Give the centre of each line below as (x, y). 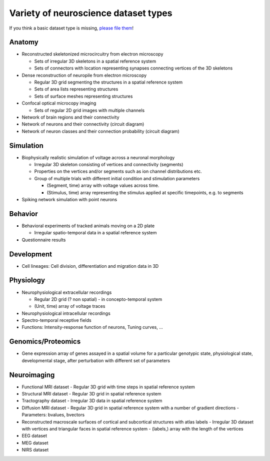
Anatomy (24, 42)
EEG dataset (34, 436)
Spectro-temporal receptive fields (57, 320)
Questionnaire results (44, 240)
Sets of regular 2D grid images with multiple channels (89, 110)
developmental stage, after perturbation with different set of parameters (96, 360)
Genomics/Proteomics (45, 342)
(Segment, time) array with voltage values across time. (103, 186)
